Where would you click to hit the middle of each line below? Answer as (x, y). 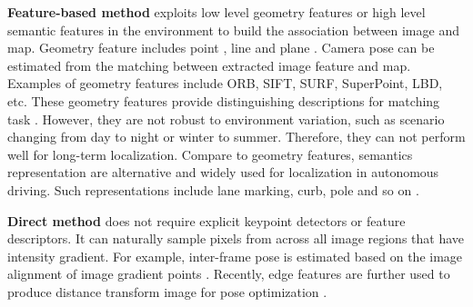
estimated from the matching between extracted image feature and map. (209, 65)
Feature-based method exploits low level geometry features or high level (216, 12)
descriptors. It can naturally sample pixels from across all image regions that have (236, 238)
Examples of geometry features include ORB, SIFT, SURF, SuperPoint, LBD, (225, 83)
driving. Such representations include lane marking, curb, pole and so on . (213, 189)
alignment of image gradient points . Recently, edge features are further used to (229, 274)
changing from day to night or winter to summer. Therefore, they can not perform (236, 137)
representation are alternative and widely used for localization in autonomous (223, 172)
